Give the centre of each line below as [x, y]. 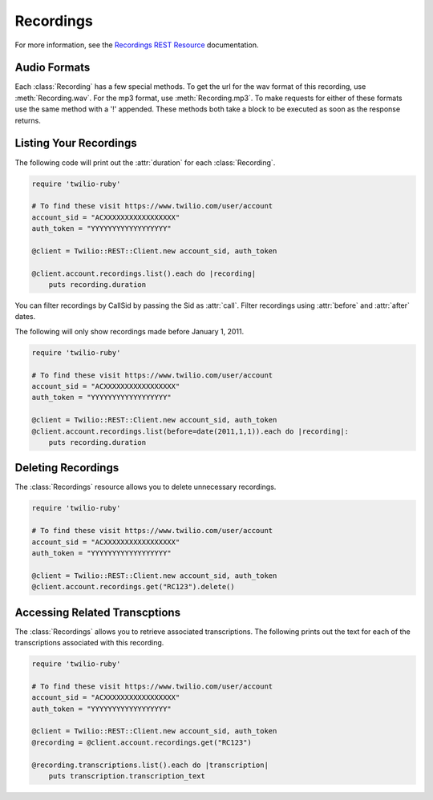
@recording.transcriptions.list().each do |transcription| [150, 765]
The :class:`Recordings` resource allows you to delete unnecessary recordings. [146, 487]
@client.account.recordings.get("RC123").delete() [134, 587]
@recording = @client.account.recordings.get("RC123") [142, 742]
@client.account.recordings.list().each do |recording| [144, 273]
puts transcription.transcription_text [127, 776]
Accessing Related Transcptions [97, 612]
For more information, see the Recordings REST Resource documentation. [137, 45]
